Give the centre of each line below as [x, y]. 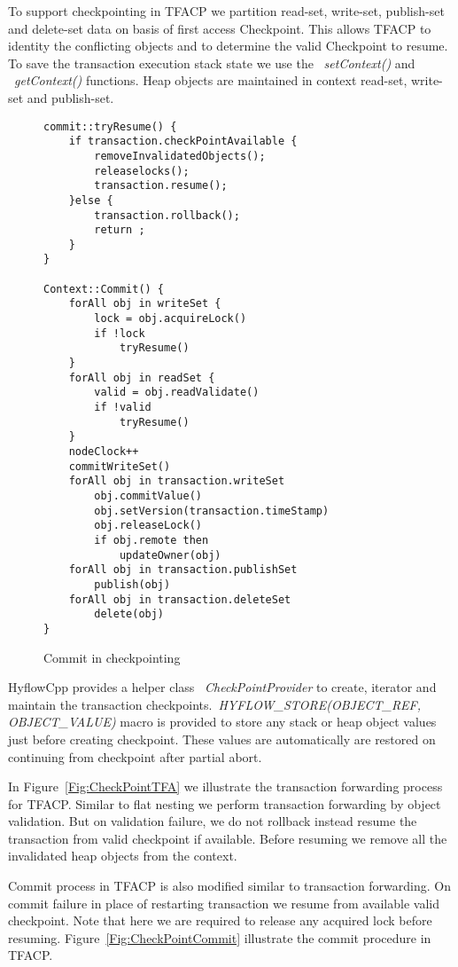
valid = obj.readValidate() [177, 393]
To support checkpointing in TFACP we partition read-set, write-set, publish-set [226, 11]
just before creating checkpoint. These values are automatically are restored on [222, 739]
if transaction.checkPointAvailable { [183, 142]
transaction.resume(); [161, 186]
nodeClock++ [104, 452]
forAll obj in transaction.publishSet [183, 570]
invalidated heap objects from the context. [123, 856]
